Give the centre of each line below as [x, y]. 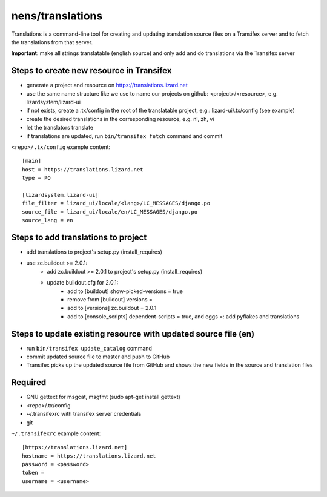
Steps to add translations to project [79, 237]
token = [33, 473]
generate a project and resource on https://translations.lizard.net [107, 85]
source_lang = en [48, 220]
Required [29, 382]
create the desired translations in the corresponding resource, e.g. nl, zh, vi [120, 119]
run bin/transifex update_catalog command [89, 348]
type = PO [36, 178]
